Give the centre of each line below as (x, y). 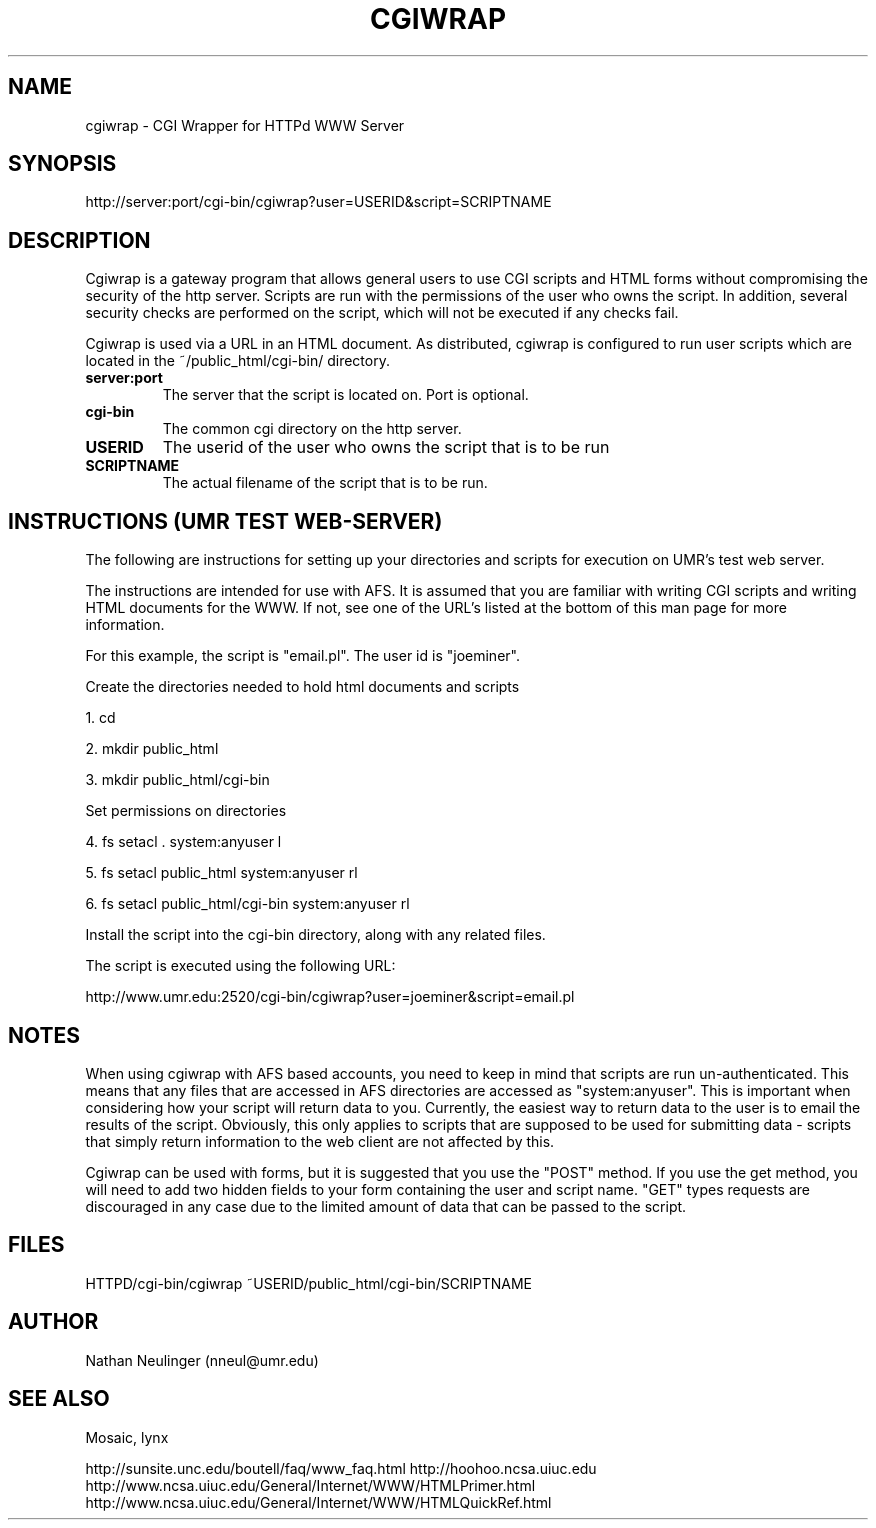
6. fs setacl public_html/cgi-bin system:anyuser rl (247, 904)
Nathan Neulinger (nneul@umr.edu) (202, 1360)
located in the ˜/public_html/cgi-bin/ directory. (237, 361)
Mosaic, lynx (127, 1437)
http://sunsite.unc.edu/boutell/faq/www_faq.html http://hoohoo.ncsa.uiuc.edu (341, 1468)
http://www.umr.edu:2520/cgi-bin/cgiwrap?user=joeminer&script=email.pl (330, 997)
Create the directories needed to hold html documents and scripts (302, 687)
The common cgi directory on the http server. (312, 429)
